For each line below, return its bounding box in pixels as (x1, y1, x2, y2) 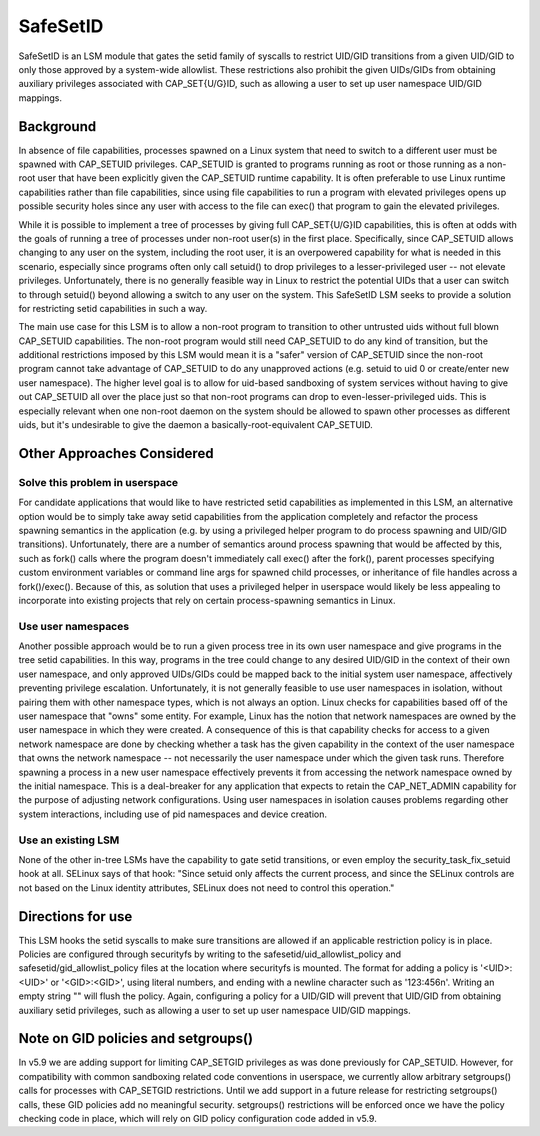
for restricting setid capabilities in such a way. (18, 302, 208, 314)
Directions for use (18, 908, 133, 925)
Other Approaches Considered (18, 445, 214, 462)
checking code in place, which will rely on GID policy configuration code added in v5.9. (18, 1113, 377, 1125)
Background (18, 118, 97, 135)
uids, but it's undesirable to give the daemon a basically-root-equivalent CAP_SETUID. (18, 419, 374, 431)
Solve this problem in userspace (18, 475, 179, 489)
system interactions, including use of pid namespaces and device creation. (18, 808, 328, 820)
